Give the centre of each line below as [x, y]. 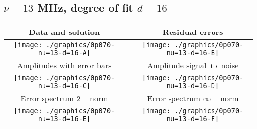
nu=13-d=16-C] [64, 86]
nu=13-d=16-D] [193, 86]
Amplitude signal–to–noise [193, 65]
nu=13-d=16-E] [64, 119]
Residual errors [193, 32]
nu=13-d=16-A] [64, 53]
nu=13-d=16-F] [193, 119]
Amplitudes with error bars [64, 65]
